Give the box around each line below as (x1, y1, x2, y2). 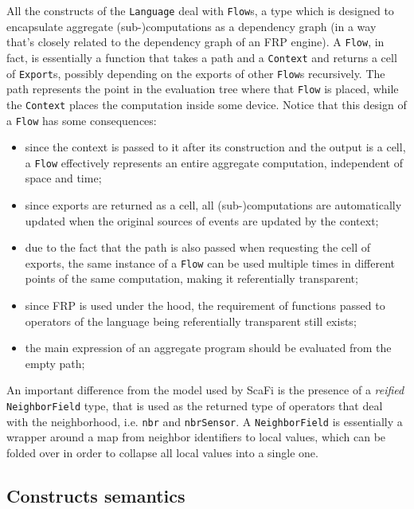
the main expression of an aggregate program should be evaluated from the (25, 339, 392, 356)
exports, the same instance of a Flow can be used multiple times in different (25, 254, 396, 271)
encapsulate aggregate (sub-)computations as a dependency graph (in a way (6, 18, 377, 34)
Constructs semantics (6, 483, 186, 507)
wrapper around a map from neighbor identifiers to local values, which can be (6, 429, 386, 445)
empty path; (25, 354, 85, 371)
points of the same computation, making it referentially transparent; (25, 270, 358, 287)
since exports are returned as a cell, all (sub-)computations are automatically (25, 197, 402, 213)
